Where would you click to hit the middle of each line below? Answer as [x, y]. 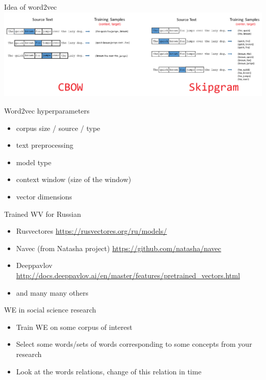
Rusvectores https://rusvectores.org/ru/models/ [92, 231]
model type [34, 162]
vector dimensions [44, 197]
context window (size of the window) [74, 179]
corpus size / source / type [58, 128]
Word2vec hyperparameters [47, 111]
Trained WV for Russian [43, 214]
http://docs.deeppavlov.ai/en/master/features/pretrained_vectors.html [128, 275]
